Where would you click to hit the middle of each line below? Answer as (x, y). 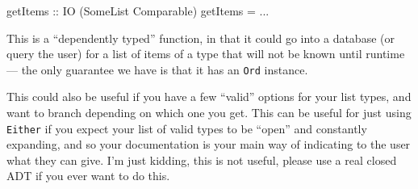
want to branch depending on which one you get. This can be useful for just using (209, 113)
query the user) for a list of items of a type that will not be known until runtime (206, 54)
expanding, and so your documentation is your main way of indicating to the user (209, 144)
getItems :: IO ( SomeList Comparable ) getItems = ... (138, 10)
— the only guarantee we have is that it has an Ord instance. (157, 69)
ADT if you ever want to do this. (88, 176)
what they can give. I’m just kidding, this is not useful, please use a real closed (202, 160)
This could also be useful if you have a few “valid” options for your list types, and (209, 97)
